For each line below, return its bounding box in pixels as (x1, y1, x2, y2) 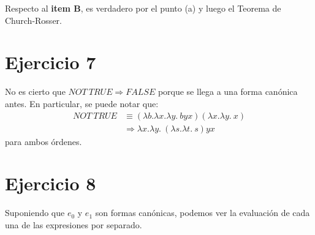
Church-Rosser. (5, 13, 62, 26)
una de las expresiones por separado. (5, 218, 142, 231)
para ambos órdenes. (5, 135, 82, 147)
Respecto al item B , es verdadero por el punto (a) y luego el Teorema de (5, 2, 281, 14)
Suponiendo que (5, 206, 65, 219)
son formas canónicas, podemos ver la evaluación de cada (95, 206, 310, 219)
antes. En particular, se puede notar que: (5, 97, 159, 110)
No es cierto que (5, 85, 66, 98)
